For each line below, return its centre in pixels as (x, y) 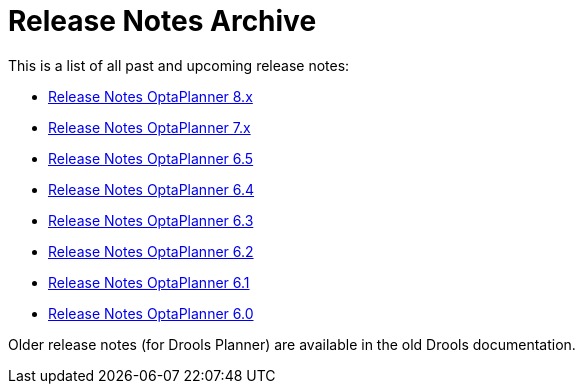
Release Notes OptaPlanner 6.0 (151, 313)
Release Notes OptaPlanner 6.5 (151, 158)
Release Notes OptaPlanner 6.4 (151, 189)
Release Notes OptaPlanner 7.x (149, 127)
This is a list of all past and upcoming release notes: (179, 65)
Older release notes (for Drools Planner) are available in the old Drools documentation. (292, 344)
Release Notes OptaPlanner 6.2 (151, 251)
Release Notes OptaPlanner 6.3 (151, 220)
